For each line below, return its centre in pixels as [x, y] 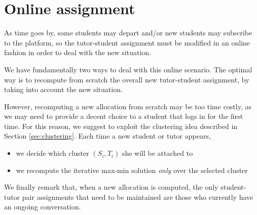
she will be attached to [157, 153]
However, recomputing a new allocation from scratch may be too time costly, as [128, 106]
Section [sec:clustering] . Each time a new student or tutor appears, [107, 136]
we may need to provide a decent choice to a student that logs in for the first [124, 116]
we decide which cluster [52, 153]
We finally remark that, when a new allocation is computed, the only [111, 187]
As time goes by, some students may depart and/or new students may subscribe [128, 33]
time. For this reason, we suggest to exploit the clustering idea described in [121, 126]
